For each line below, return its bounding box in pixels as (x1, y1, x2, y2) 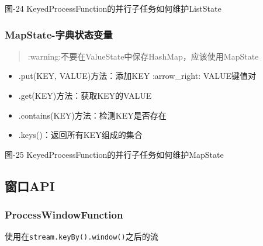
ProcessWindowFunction (5, 207, 123, 222)
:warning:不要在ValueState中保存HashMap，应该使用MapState (27, 50, 259, 62)
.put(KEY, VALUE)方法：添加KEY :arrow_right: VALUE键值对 (18, 70, 256, 82)
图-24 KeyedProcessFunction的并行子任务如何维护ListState (5, 2, 222, 14)
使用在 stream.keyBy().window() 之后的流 (5, 230, 158, 242)
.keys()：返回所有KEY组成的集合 (18, 129, 143, 141)
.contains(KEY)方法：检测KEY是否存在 (18, 109, 167, 121)
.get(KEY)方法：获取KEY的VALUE (18, 89, 152, 101)
